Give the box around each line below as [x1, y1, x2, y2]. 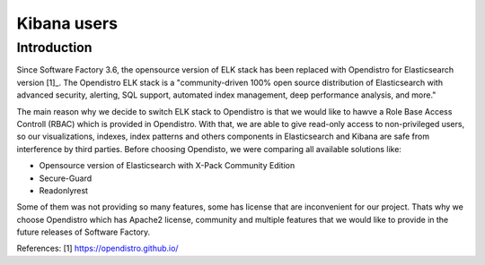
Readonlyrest [39, 184, 89, 196]
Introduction [16, 39, 93, 56]
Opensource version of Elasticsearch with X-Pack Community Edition [39, 160, 295, 171]
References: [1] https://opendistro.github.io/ [16, 243, 179, 254]
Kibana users [16, 13, 119, 33]
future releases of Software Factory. [16, 227, 151, 237]
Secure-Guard [39, 173, 93, 184]
